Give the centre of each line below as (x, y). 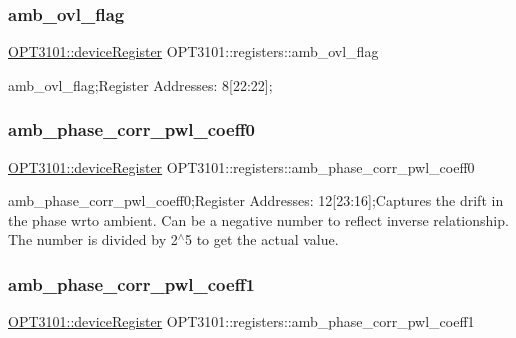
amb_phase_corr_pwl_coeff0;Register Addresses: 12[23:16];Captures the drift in (256, 200)
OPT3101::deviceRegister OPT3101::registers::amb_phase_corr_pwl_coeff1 (241, 321)
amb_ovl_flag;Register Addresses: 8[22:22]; (140, 84)
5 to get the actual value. (262, 239)
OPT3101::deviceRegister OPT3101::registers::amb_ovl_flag (193, 51)
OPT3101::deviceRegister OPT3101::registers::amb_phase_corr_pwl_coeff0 (241, 166)
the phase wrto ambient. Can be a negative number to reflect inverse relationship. (258, 219)
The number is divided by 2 (93, 239)
